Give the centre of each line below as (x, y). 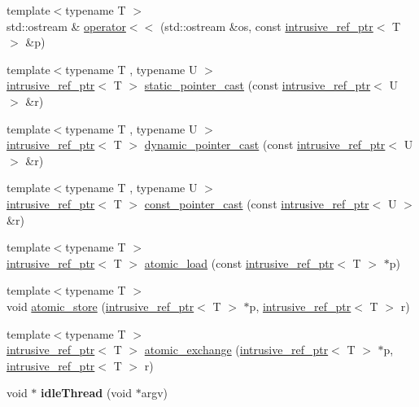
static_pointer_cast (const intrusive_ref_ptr (258, 85)
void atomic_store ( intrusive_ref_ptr (100, 306)
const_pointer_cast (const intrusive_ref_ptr (257, 203)
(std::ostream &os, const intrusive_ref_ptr (266, 26)
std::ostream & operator (66, 26)
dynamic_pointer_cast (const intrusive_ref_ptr (265, 144)
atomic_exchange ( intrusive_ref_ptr (236, 350)
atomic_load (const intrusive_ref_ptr (239, 263)
